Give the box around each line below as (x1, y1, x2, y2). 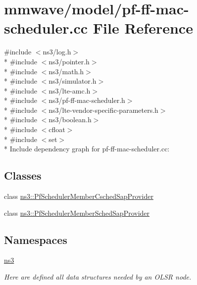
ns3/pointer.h (49, 56, 90, 66)
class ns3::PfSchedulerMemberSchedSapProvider (4, 207, 150, 218)
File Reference (93, 18, 193, 38)
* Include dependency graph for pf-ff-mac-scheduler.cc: (4, 143, 170, 154)
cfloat (49, 124, 65, 135)
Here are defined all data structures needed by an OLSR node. (4, 272, 192, 282)
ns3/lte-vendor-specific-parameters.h (49, 104, 158, 115)
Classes (4, 168, 42, 183)
